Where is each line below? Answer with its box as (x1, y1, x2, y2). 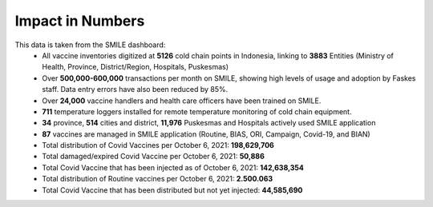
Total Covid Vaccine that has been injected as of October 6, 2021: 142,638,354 (42, 162, 305, 172)
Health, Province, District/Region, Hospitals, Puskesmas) (42, 62, 229, 72)
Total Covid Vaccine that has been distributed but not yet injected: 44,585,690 (42, 185, 303, 195)
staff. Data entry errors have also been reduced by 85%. (42, 85, 229, 94)
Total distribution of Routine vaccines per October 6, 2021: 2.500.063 (42, 174, 273, 184)
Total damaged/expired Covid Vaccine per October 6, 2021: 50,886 (42, 152, 265, 161)
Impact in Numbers (14, 12, 145, 30)
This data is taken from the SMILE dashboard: (14, 40, 166, 50)
